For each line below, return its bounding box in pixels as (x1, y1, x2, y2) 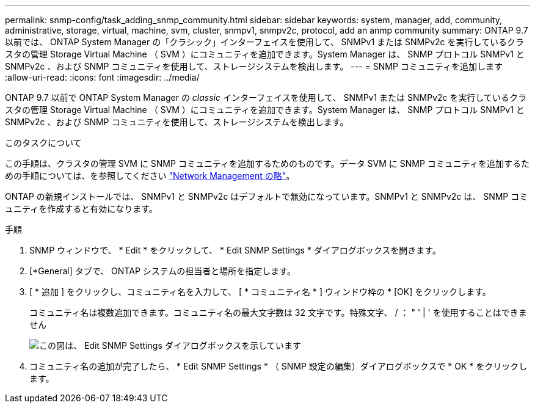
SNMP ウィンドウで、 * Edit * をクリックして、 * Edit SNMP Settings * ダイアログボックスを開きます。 (29, 245, 441, 255)
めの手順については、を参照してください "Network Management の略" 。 (5, 170, 295, 181)
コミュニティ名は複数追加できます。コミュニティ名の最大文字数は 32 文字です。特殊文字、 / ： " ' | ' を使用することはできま (29, 307, 527, 318)
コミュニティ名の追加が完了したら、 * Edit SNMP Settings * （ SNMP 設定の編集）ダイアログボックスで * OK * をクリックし (29, 361, 528, 371)
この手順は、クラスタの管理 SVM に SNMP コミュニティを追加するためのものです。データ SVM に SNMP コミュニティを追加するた (5, 158, 530, 169)
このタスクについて (5, 137, 82, 148)
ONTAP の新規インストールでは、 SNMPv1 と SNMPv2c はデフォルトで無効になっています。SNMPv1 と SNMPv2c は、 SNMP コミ (5, 191, 528, 202)
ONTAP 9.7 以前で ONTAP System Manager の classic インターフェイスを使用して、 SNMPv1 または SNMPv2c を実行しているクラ (5, 92, 527, 103)
